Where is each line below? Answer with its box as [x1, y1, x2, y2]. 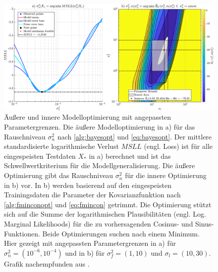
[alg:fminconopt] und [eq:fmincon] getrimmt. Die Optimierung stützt [4, 199, 212, 209]
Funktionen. [4, 228, 40, 238]
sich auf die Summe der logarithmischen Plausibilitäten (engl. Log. [4, 209, 206, 219]
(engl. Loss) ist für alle [144, 141, 213, 151]
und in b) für [65, 247, 105, 258]
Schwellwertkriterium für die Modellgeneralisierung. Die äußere [4, 160, 195, 171]
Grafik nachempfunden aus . [4, 258, 90, 269]
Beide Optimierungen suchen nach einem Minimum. [42, 228, 200, 238]
